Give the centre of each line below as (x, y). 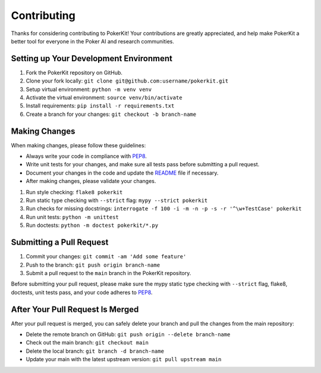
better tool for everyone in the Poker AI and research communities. (93, 41)
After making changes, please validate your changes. (91, 181)
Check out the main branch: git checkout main (87, 343)
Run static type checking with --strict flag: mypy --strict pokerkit (117, 200)
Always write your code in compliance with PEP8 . (86, 156)
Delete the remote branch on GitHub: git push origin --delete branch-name (128, 334)
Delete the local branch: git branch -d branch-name (95, 351)
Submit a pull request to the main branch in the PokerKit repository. (108, 273)
